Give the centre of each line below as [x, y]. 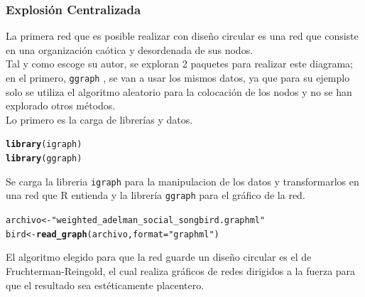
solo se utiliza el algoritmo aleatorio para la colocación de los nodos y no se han [179, 91]
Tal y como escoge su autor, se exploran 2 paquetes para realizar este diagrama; [180, 64]
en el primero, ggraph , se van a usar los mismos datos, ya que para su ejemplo [178, 77]
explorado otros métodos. [61, 106]
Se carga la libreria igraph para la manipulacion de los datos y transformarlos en [182, 181]
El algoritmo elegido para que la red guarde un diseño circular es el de [159, 257]
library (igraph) [44, 145]
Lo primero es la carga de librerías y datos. [99, 119]
